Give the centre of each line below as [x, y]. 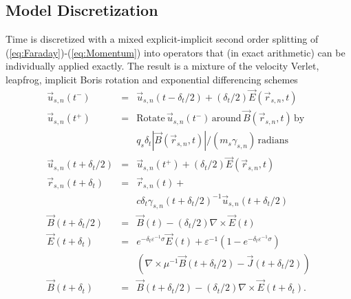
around [226, 119]
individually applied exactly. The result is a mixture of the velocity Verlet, [162, 66]
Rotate [151, 119]
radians [273, 141]
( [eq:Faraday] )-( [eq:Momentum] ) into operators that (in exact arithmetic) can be [175, 52]
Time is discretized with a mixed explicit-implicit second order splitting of [162, 39]
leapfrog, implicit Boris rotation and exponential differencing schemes [152, 79]
